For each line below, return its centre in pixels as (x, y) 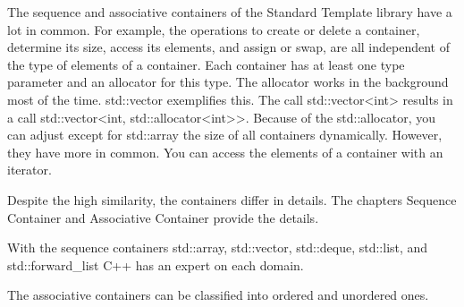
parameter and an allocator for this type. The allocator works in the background (228, 82)
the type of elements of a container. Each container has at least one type (206, 64)
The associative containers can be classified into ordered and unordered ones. (218, 295)
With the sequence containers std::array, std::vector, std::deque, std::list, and (218, 247)
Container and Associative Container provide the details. (163, 217)
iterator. (30, 170)
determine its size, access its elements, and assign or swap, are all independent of (229, 47)
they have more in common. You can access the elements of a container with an (225, 152)
